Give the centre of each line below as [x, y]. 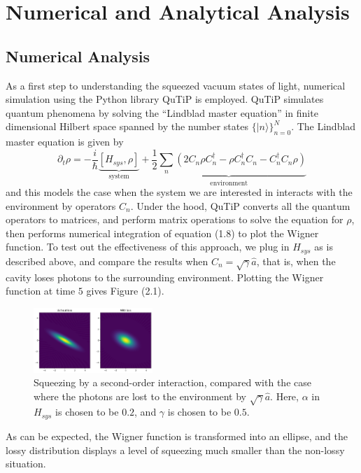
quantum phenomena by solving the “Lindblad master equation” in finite [162, 112]
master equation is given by [65, 142]
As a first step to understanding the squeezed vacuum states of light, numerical [176, 85]
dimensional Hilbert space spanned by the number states [127, 126]
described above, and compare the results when [107, 261]
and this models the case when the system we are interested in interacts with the [179, 192]
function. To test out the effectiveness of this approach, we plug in [148, 247]
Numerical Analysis [78, 56]
